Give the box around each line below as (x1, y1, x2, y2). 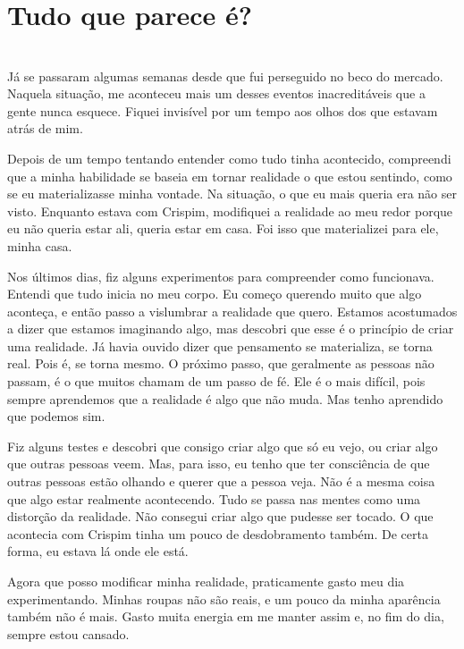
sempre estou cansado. (7, 624, 130, 643)
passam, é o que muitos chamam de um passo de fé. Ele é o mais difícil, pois (7, 372, 426, 391)
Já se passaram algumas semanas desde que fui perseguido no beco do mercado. (7, 66, 443, 85)
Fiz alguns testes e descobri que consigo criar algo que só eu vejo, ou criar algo (7, 436, 438, 455)
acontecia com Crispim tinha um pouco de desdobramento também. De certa (7, 524, 428, 543)
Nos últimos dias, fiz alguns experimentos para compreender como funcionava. (7, 266, 434, 285)
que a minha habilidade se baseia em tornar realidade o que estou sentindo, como (7, 166, 452, 185)
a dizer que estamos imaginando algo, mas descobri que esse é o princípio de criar (7, 319, 454, 338)
